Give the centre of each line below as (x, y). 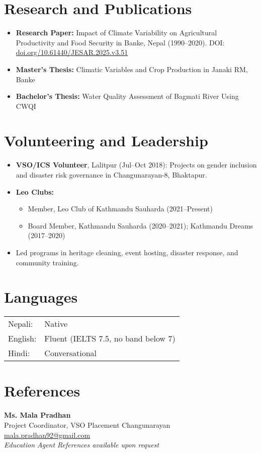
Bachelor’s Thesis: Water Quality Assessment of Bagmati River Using (127, 96)
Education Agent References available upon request (82, 445)
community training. (47, 262)
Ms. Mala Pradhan (37, 415)
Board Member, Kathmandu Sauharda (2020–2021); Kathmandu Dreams (141, 225)
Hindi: (19, 353)
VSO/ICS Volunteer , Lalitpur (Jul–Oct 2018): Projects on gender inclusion (136, 165)
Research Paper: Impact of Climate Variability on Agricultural (116, 33)
